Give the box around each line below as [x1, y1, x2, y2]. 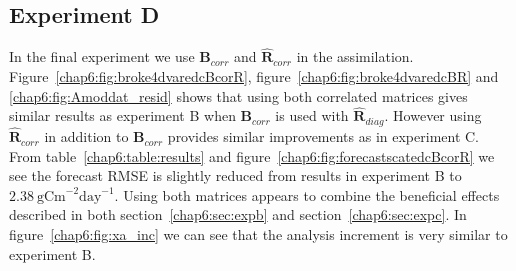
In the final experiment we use [9, 46, 195, 67]
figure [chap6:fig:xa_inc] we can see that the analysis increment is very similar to [9, 224, 508, 245]
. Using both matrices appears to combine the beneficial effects [114, 184, 500, 205]
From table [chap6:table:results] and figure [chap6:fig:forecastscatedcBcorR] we [9, 145, 495, 166]
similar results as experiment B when [9, 105, 236, 126]
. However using [384, 105, 482, 126]
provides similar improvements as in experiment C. [167, 126, 480, 147]
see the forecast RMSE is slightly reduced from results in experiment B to [9, 165, 462, 186]
